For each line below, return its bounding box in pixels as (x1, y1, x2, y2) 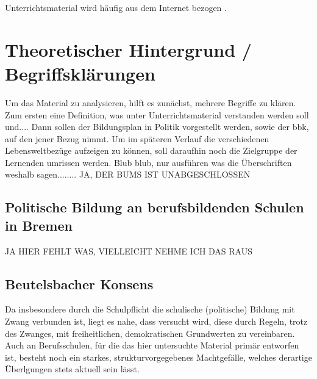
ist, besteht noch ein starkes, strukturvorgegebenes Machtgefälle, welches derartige (5, 350, 312, 363)
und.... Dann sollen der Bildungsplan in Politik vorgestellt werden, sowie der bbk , (5, 120, 309, 133)
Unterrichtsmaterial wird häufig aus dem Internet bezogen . (5, 1, 227, 13)
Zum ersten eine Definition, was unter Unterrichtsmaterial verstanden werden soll (5, 108, 309, 121)
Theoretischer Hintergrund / (5, 37, 252, 62)
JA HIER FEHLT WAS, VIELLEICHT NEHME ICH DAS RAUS (5, 244, 253, 257)
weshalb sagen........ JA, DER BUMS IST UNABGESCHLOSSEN (5, 168, 251, 181)
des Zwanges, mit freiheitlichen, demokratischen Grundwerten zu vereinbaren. (5, 327, 295, 339)
